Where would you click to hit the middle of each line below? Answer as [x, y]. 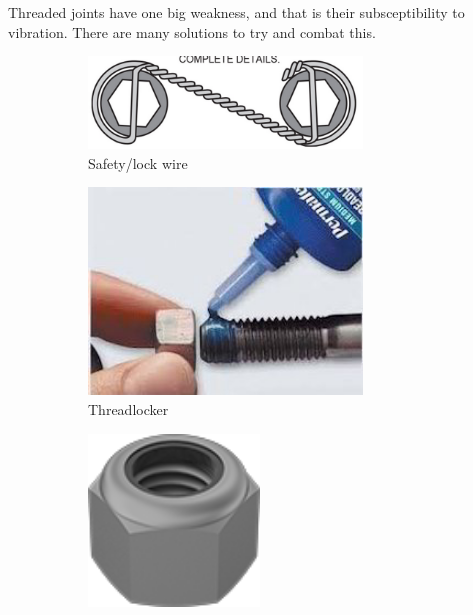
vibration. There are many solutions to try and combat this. [192, 31]
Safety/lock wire [138, 162]
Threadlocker [128, 408]
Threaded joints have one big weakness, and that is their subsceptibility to [236, 12]
